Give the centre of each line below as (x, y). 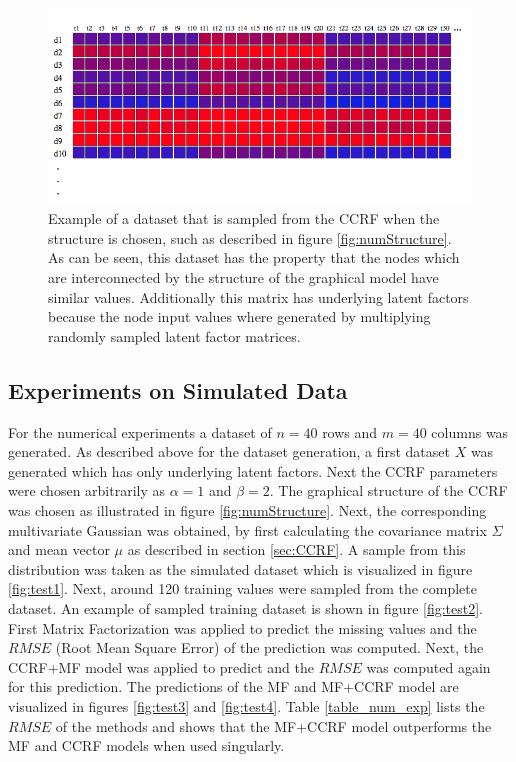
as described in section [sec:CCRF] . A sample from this (296, 549)
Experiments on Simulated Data (178, 389)
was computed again (428, 666)
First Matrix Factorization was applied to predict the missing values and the (242, 627)
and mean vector (59, 549)
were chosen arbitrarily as (87, 490)
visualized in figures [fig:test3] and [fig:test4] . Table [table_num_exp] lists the (246, 705)
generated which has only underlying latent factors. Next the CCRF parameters (253, 470)
